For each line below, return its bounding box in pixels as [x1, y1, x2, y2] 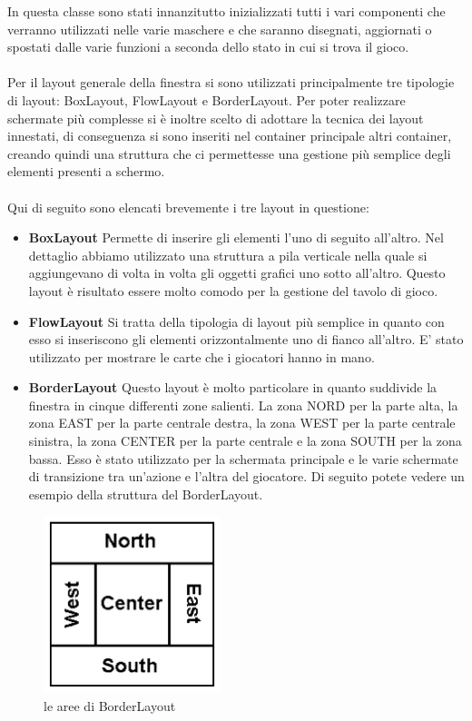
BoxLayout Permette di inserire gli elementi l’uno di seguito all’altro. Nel [28, 228, 444, 247]
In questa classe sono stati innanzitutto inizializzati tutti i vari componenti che [7, 2, 446, 20]
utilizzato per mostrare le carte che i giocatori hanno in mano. [28, 347, 375, 366]
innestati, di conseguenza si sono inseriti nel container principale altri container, [7, 126, 452, 145]
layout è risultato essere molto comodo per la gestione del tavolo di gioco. [28, 281, 438, 300]
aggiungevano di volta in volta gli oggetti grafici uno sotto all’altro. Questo [28, 263, 446, 282]
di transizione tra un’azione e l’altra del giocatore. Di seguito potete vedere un [28, 467, 465, 486]
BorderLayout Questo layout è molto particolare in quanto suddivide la [28, 378, 438, 397]
